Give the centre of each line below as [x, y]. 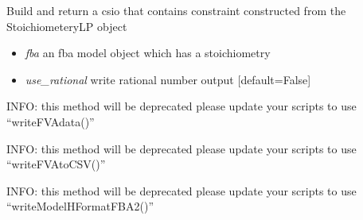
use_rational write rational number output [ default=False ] [168, 79]
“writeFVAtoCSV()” [56, 164]
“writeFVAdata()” [51, 121]
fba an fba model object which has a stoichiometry [148, 53]
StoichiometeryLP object [67, 26]
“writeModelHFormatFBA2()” [80, 206]
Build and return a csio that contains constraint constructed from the [176, 10]
